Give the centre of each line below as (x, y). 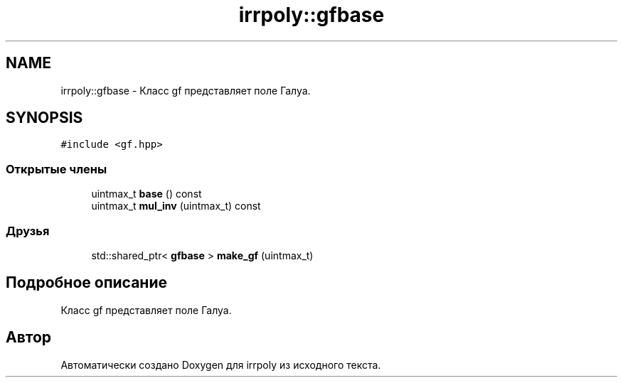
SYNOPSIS (44, 118)
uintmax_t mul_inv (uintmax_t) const (176, 206)
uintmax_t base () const (147, 194)
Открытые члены (57, 169)
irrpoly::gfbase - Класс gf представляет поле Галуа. (186, 90)
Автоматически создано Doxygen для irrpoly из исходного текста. (221, 365)
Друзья (28, 231)
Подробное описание (86, 283)
